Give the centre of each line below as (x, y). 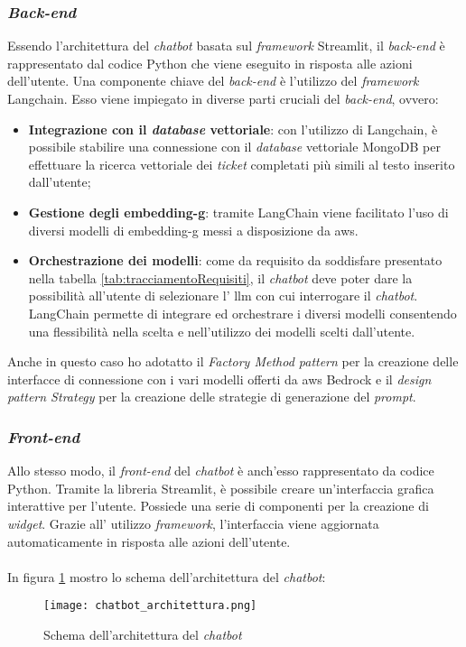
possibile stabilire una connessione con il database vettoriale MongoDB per (234, 147)
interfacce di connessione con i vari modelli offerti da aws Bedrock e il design (219, 379)
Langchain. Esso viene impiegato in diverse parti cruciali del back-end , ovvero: (223, 98)
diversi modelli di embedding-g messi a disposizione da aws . (193, 230)
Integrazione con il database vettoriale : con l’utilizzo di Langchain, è (233, 129)
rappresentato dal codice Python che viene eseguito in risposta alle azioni (210, 63)
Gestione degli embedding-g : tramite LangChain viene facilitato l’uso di (238, 212)
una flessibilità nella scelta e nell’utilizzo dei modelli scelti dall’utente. (222, 331)
